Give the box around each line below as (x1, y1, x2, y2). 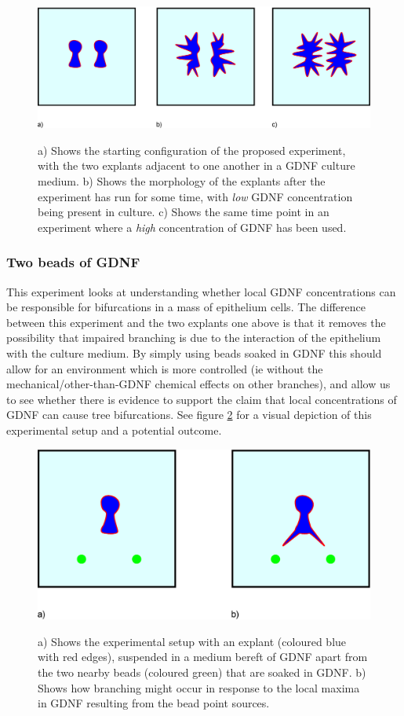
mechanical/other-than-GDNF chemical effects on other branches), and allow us (6, 376, 391, 392)
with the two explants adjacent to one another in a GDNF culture (38, 157, 355, 174)
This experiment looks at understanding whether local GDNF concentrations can (6, 283, 396, 299)
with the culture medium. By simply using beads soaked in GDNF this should (6, 345, 382, 362)
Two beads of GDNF (6, 252, 140, 272)
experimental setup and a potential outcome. (6, 421, 222, 438)
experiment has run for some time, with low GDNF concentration (38, 188, 353, 204)
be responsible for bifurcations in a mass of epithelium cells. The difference (6, 299, 366, 315)
